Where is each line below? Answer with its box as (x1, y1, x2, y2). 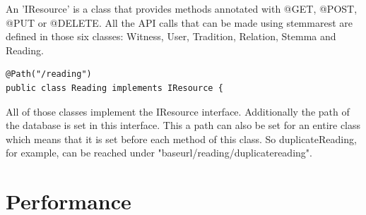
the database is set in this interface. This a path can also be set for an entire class (6, 118, 361, 133)
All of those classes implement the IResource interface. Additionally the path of (6, 104, 350, 118)
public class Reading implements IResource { (6, 82, 223, 93)
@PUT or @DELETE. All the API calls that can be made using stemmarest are (6, 15, 353, 30)
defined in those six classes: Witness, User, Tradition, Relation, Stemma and (6, 29, 336, 44)
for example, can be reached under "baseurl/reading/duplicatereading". (6, 145, 312, 160)
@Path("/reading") (6, 69, 92, 80)
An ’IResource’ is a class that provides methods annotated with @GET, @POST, (6, 1, 358, 16)
